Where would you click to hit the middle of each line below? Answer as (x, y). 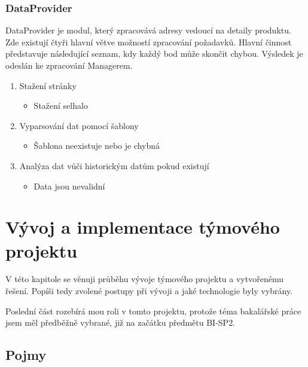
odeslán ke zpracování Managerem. (69, 65)
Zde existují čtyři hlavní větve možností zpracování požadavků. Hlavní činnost (149, 42)
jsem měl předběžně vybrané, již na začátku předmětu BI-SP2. (121, 322)
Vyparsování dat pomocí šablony (79, 125)
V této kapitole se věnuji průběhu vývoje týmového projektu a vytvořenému (144, 279)
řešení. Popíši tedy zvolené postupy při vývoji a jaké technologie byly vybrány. (149, 291)
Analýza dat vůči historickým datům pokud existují (114, 165)
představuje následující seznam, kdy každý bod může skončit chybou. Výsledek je (154, 53)
